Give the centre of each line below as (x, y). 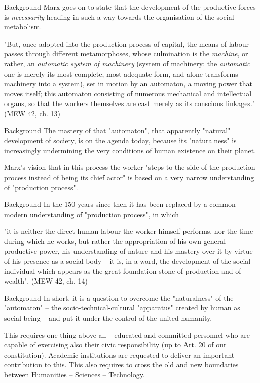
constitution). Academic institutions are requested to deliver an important (119, 354)
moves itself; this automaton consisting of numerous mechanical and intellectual (128, 93)
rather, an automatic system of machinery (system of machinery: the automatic (127, 63)
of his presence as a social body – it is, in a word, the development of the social (127, 261)
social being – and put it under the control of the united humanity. (108, 318)
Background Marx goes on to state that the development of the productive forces (130, 7)
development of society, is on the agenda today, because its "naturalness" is (120, 140)
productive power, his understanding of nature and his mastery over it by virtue (128, 251)
